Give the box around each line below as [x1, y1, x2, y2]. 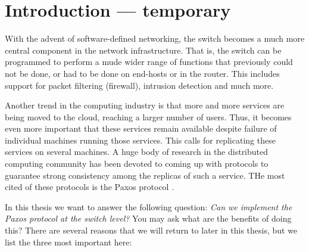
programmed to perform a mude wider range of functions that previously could [5, 55, 293, 68]
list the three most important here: [5, 235, 132, 248]
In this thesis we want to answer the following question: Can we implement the [5, 200, 292, 213]
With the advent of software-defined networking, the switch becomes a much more [5, 32, 305, 45]
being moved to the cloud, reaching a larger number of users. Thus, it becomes [5, 110, 292, 123]
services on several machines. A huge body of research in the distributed [5, 145, 269, 158]
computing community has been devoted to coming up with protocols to [5, 157, 269, 170]
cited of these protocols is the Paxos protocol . [5, 181, 174, 193]
